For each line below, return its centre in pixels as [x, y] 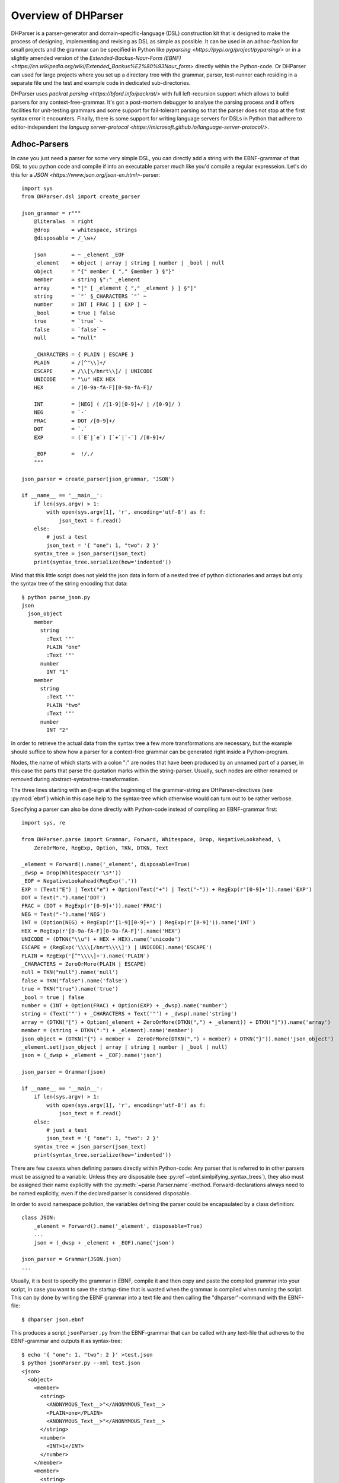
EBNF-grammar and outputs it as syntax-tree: [67, 1341]
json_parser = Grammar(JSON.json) [71, 1259]
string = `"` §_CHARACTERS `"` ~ [90, 296]
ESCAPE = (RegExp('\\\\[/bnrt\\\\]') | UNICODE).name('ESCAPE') [117, 947]
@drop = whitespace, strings [85, 230]
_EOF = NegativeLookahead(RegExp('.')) [79, 881]
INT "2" [57, 730]
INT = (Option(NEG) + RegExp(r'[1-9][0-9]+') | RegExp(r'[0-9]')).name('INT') [139, 923]
